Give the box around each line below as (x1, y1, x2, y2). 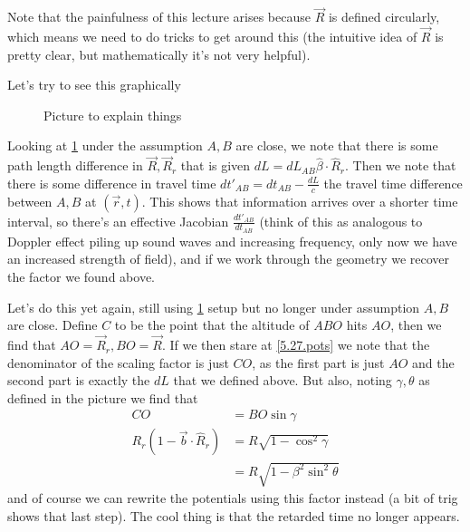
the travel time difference (323, 173, 463, 192)
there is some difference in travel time (7, 173, 216, 192)
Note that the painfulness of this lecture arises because (7, 7, 311, 26)
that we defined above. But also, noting (173, 371, 392, 390)
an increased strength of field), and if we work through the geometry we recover (7, 249, 450, 268)
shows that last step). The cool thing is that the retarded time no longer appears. (7, 506, 460, 525)
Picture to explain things (43, 105, 182, 124)
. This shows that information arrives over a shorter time (141, 191, 458, 210)
